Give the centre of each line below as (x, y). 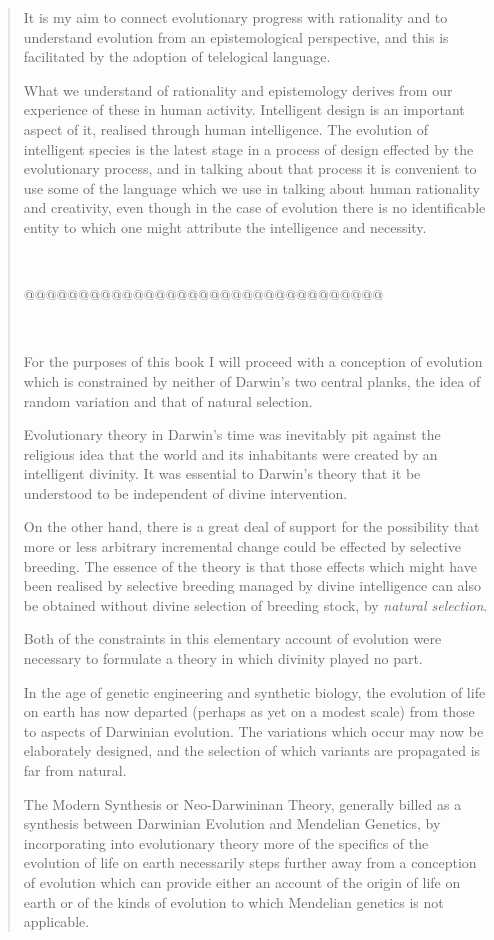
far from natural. (75, 770)
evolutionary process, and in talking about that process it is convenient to (250, 168)
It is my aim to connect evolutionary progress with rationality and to (235, 17)
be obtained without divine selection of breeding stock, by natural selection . (255, 604)
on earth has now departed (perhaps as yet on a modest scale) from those (249, 711)
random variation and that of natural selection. (168, 400)
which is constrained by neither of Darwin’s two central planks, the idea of (252, 380)
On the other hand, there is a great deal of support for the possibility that (251, 526)
